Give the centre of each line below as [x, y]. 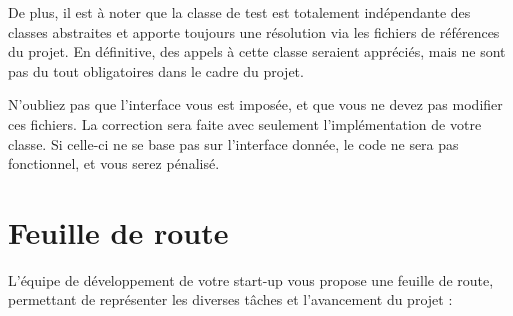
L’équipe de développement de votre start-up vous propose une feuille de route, [251, 279]
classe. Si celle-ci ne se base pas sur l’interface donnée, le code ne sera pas [233, 143]
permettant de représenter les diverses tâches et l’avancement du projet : [230, 299]
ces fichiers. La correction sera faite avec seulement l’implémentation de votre [245, 123]
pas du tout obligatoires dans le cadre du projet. [156, 70]
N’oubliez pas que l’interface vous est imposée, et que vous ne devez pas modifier [255, 104]
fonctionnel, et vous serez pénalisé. [114, 163]
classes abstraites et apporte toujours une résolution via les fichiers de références [254, 31]
